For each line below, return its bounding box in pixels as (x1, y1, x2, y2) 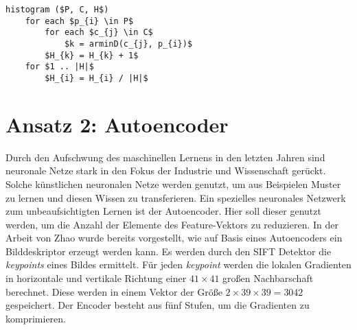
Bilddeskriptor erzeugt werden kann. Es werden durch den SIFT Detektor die (5, 244, 332, 258)
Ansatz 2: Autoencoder (5, 110, 229, 138)
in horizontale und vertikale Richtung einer (5, 271, 187, 285)
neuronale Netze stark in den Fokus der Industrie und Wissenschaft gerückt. (5, 163, 326, 178)
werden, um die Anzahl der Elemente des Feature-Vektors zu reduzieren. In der (5, 217, 338, 231)
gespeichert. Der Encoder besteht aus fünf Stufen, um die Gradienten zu (5, 298, 310, 312)
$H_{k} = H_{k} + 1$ (45, 50, 139, 60)
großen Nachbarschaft (222, 271, 314, 285)
